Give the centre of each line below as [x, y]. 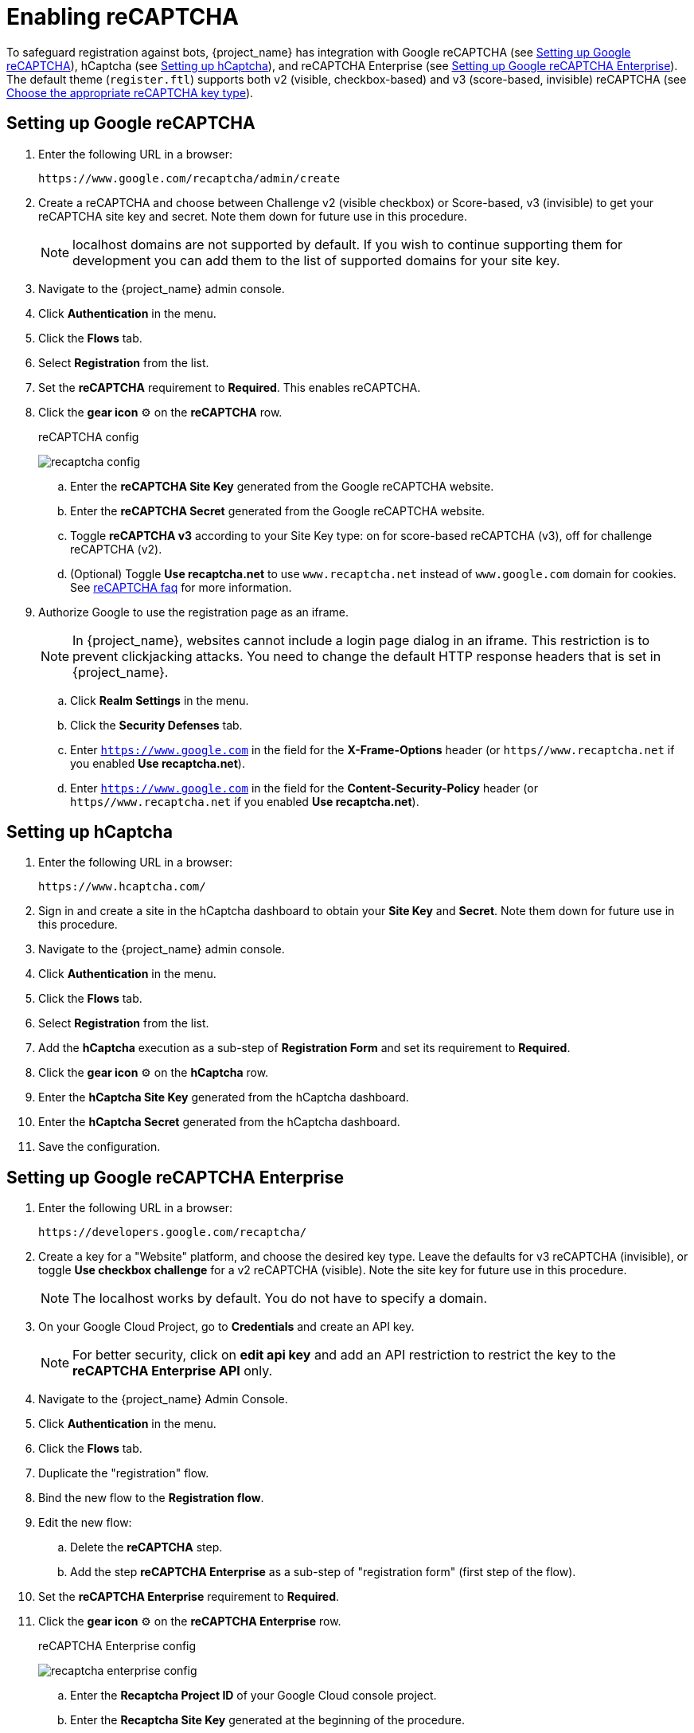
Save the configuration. [99, 1147]
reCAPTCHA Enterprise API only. [173, 1371]
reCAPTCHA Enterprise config [117, 1646]
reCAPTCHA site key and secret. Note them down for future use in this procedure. [253, 216]
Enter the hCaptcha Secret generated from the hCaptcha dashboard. [219, 1122]
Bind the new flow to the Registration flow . [151, 1498]
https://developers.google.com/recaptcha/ [173, 1232]
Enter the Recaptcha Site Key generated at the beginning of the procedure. [268, 1720]
